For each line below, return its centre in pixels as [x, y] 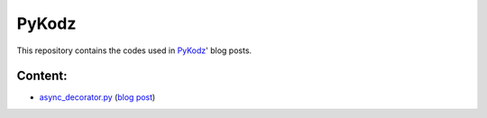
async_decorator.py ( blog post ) [97, 97]
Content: [42, 76]
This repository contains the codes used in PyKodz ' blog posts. [134, 50]
